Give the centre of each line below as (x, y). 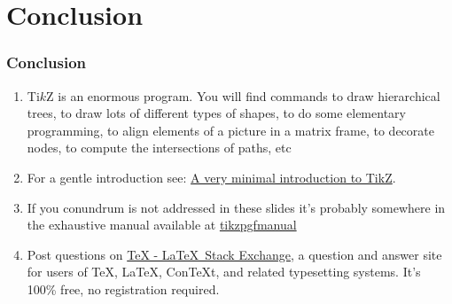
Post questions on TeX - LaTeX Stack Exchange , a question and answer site (234, 254)
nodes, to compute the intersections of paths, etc (159, 148)
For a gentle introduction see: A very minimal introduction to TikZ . (211, 177)
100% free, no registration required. (123, 288)
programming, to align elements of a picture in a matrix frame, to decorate (230, 130)
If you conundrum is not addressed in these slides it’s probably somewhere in (236, 207)
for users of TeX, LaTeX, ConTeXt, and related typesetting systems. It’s (224, 272)
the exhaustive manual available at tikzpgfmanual (162, 225)
